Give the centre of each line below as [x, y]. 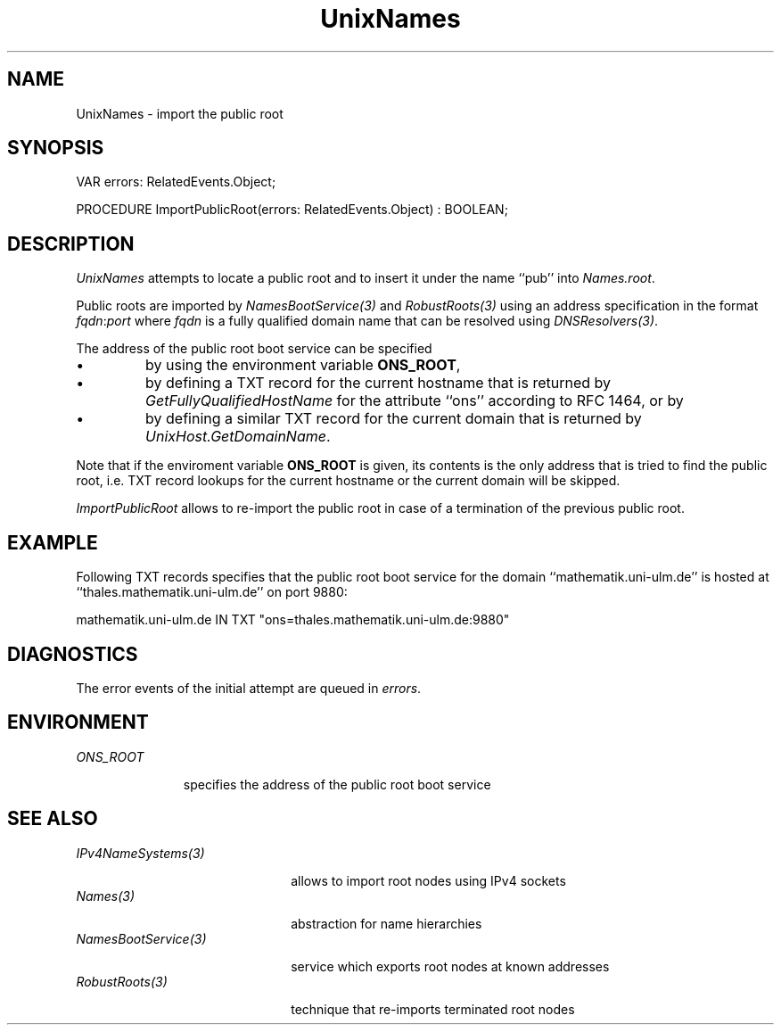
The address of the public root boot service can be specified [254, 349]
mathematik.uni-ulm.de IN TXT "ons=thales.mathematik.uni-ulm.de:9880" [293, 620]
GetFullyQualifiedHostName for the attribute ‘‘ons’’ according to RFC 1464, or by [415, 401]
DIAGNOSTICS [73, 654]
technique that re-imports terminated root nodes [433, 1009]
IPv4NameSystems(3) [140, 853]
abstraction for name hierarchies [386, 923]
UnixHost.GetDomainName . [238, 437]
